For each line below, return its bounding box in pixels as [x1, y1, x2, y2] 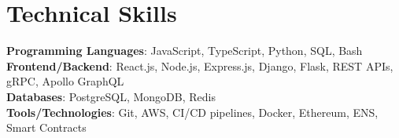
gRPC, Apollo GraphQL [6, 73, 124, 89]
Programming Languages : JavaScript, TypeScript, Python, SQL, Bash [6, 42, 363, 59]
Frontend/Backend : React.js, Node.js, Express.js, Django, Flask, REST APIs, [6, 57, 393, 74]
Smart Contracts [6, 119, 87, 136]
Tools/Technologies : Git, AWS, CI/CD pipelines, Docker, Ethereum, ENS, [6, 103, 379, 120]
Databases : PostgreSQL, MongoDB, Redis [6, 88, 216, 104]
